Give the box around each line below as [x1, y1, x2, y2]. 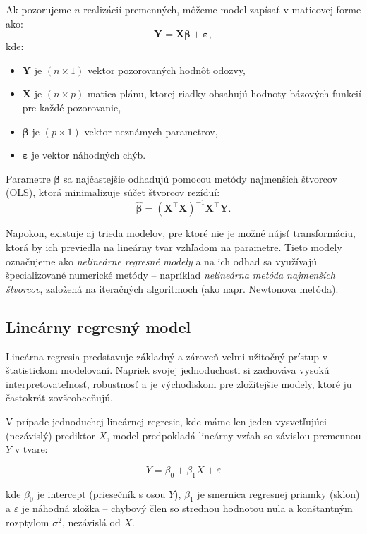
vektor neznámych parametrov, [84, 123, 218, 138]
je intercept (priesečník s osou [37, 486, 166, 501]
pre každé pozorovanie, [22, 99, 121, 114]
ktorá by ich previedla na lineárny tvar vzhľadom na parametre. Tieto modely [6, 240, 342, 255]
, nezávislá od [61, 514, 121, 529]
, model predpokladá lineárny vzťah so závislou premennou [107, 427, 361, 442]
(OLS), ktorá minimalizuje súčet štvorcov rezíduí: [6, 185, 220, 200]
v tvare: [14, 442, 48, 456]
